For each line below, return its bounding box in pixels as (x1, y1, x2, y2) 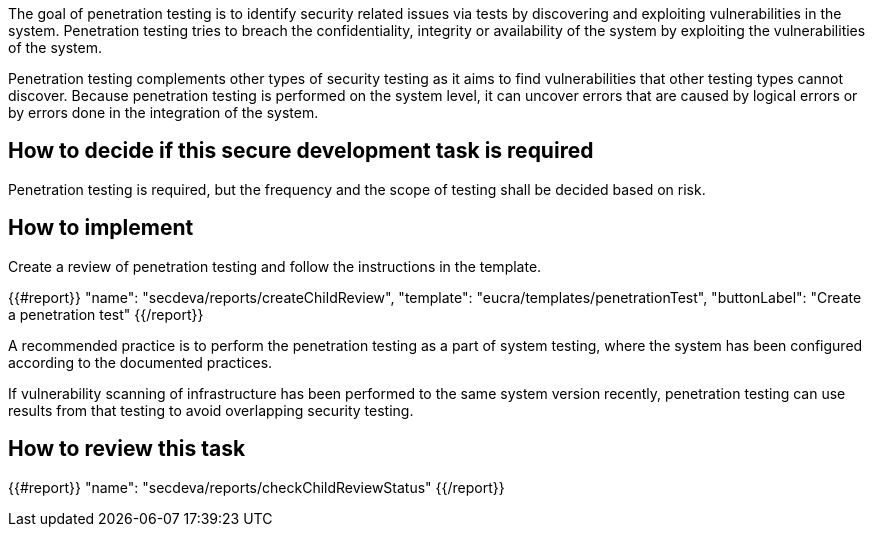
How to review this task (8, 436, 246, 462)
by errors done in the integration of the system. (8, 104, 319, 121)
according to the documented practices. (8, 353, 273, 371)
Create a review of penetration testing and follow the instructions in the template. (8, 257, 542, 275)
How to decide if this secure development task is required (8, 138, 594, 164)
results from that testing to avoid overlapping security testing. (8, 401, 414, 419)
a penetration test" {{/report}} (8, 305, 204, 323)
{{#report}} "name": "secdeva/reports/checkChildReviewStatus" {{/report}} (8, 478, 505, 496)
